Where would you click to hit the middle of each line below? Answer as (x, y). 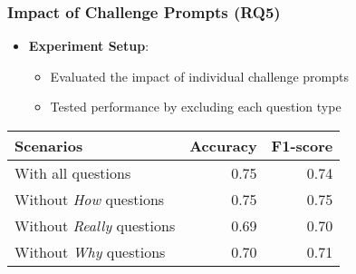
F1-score (302, 146)
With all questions (73, 173)
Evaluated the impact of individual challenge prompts (199, 76)
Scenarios (49, 146)
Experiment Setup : (89, 46)
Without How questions (90, 199)
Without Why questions (90, 252)
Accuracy (223, 146)
